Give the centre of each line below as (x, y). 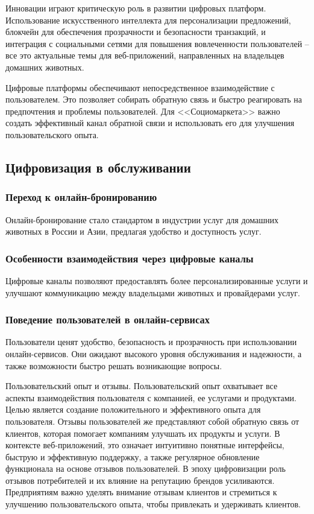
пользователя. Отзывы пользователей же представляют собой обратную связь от (152, 421)
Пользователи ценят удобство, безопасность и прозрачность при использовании (151, 342)
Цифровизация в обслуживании (98, 167)
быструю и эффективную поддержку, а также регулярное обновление (133, 456)
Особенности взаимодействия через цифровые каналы (130, 258)
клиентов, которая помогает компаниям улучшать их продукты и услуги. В (143, 433)
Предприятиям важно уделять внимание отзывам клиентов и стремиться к (141, 492)
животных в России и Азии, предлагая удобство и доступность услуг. (133, 231)
